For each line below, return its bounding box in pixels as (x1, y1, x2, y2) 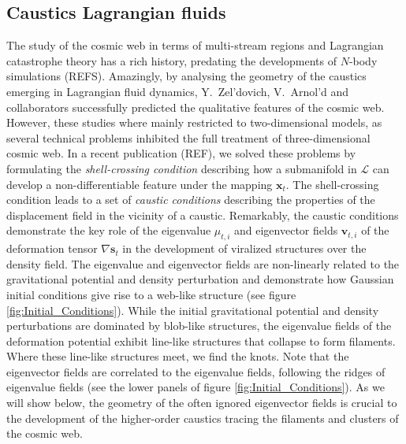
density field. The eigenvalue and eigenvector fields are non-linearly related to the (6, 255, 400, 272)
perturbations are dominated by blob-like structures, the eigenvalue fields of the (6, 317, 392, 334)
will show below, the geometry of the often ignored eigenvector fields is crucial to (6, 394, 397, 411)
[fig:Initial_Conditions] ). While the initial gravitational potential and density (6, 302, 379, 318)
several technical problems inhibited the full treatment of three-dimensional (6, 129, 371, 146)
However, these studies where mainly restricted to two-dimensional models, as (6, 114, 382, 131)
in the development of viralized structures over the (122, 240, 367, 257)
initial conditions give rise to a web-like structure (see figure (6, 286, 296, 302)
